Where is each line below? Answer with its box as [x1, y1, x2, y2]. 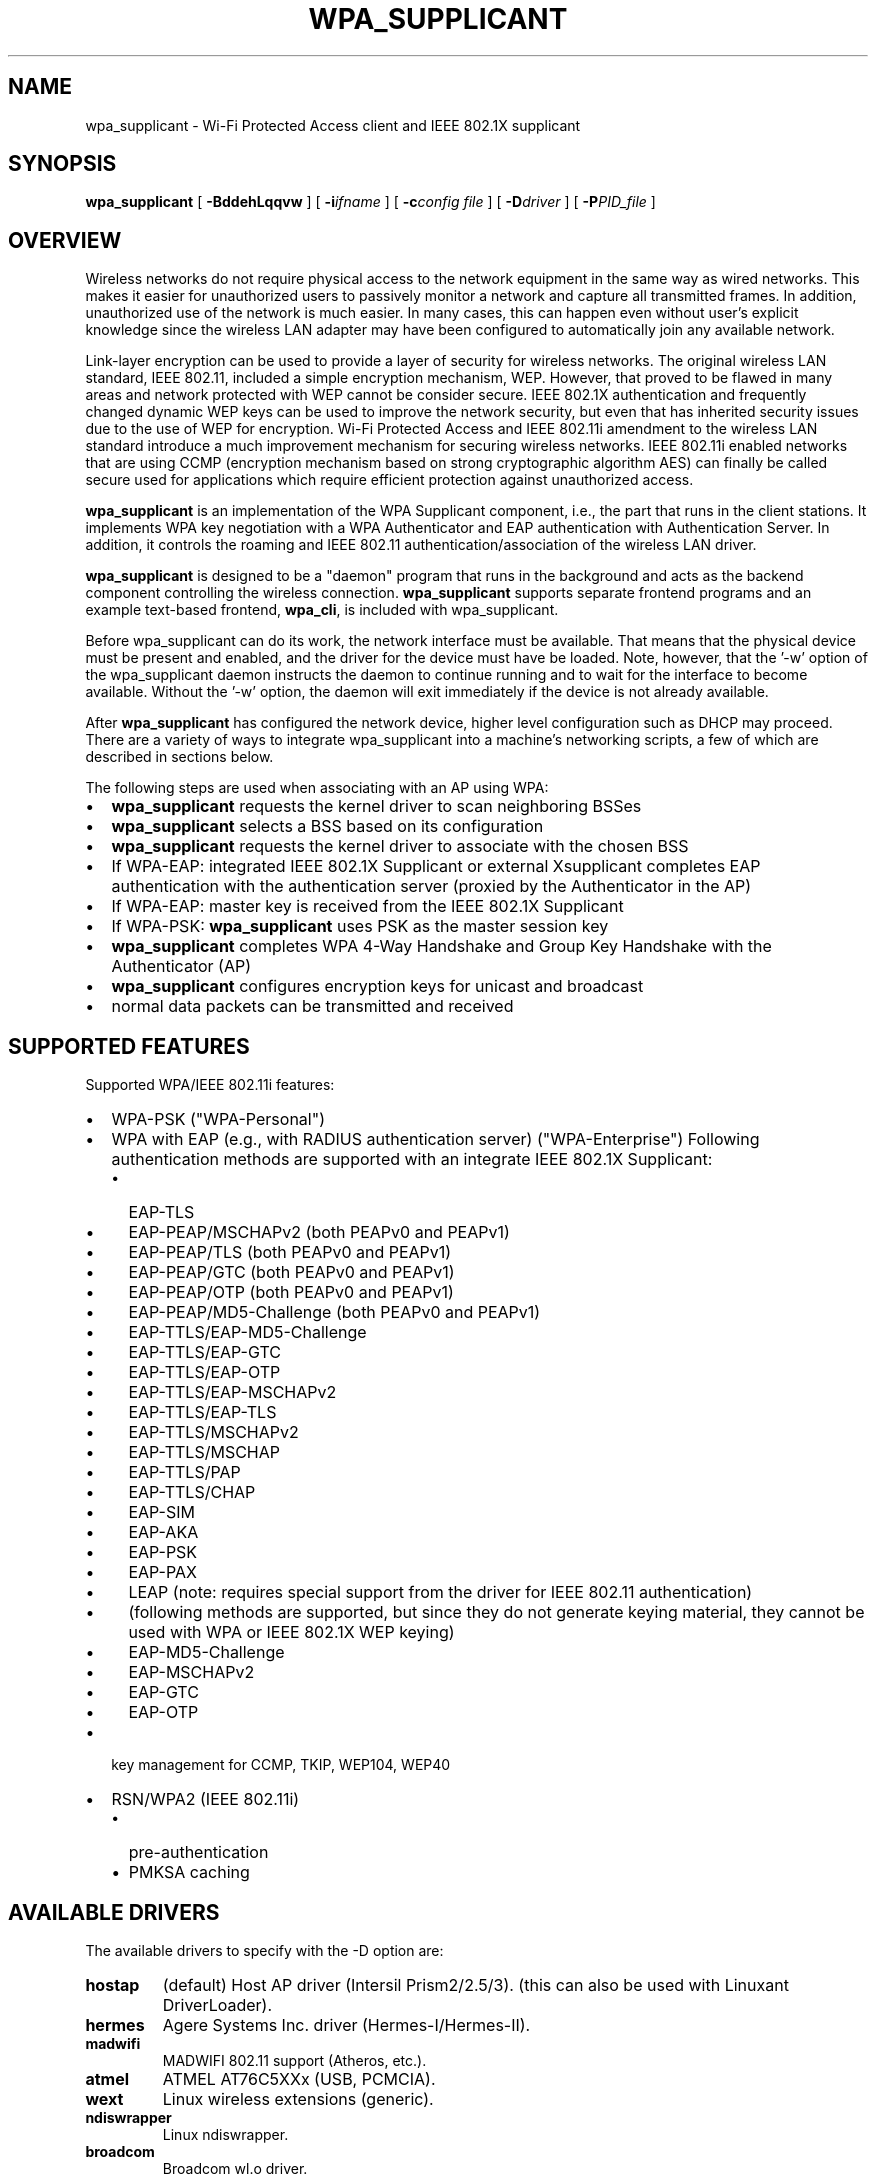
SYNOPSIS [8, 151, 117, 177]
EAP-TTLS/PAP [128, 1462, 241, 1483]
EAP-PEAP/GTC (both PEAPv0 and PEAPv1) [128, 1262, 455, 1283]
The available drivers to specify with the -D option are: [85, 1941, 444, 1959]
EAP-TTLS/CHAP [128, 1482, 256, 1503]
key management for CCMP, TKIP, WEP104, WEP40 [111, 1756, 451, 1774]
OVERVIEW [8, 227, 122, 253]
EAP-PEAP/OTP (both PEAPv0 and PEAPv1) [128, 1282, 454, 1303]
